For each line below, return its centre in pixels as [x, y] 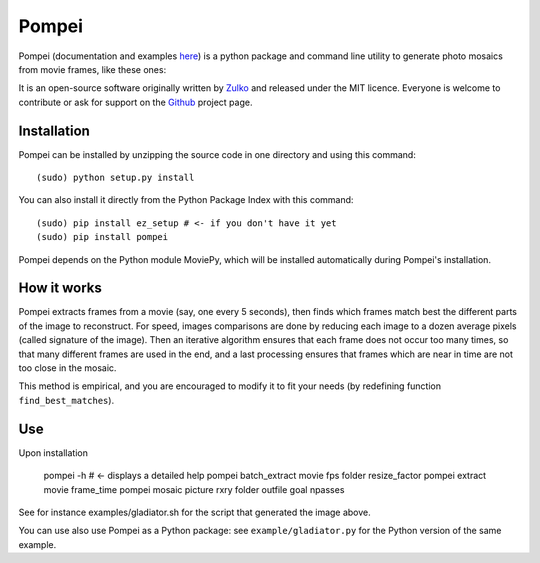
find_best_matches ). [66, 400]
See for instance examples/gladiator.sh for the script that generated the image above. [195, 512]
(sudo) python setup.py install [115, 178]
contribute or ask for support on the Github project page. [135, 102]
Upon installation [53, 452]
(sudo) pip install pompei [102, 237]
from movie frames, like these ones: [92, 69]
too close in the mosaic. [67, 368]
